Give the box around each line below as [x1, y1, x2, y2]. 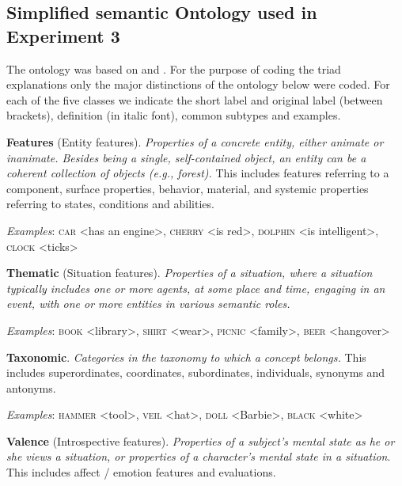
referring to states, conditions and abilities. [6, 196, 214, 212]
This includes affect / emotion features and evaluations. [6, 464, 276, 480]
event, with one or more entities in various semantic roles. [6, 295, 290, 312]
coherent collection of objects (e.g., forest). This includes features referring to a [6, 165, 389, 181]
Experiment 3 [6, 23, 120, 47]
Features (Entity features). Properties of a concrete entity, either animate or [6, 133, 384, 150]
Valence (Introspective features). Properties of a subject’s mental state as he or [6, 432, 395, 449]
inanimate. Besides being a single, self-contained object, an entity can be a [6, 149, 366, 165]
